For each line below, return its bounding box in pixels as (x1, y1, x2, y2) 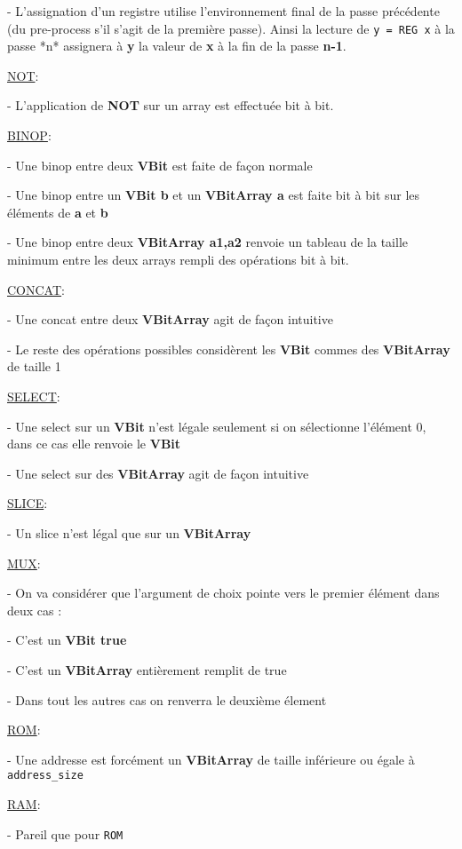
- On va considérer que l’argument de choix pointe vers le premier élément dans (7, 583, 440, 602)
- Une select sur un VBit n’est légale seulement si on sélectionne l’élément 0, (7, 417, 426, 435)
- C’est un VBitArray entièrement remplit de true (7, 660, 287, 678)
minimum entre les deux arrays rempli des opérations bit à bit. (7, 250, 349, 268)
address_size (7, 769, 84, 782)
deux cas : (7, 600, 62, 619)
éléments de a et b (7, 202, 108, 221)
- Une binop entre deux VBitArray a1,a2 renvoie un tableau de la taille (7, 233, 409, 251)
